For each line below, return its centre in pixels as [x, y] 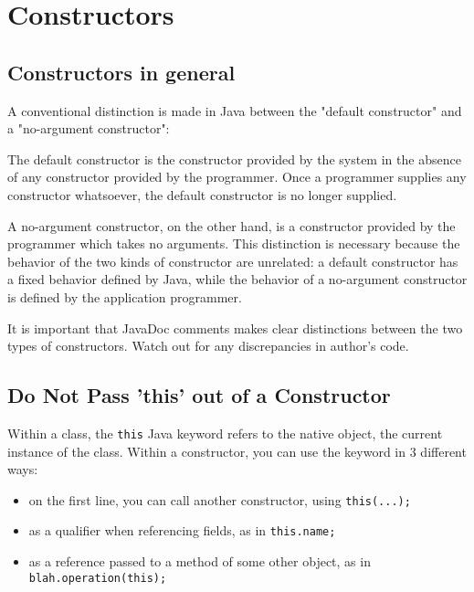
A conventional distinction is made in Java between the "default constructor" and [235, 110]
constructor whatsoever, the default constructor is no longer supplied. [202, 194]
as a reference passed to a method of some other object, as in [200, 561]
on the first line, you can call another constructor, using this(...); [220, 499]
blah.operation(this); [98, 578]
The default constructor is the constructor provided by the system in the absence [234, 159]
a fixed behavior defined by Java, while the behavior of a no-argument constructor [237, 279]
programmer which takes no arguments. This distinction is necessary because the [234, 243]
